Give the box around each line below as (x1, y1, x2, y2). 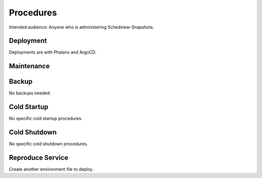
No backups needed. (9, 90, 51, 96)
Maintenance (9, 62, 50, 70)
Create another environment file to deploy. (9, 166, 94, 172)
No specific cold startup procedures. (9, 116, 82, 121)
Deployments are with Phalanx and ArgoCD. (9, 49, 97, 55)
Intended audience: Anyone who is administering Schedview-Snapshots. (9, 24, 154, 30)
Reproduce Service (9, 154, 68, 162)
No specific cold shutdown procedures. (9, 141, 88, 147)
